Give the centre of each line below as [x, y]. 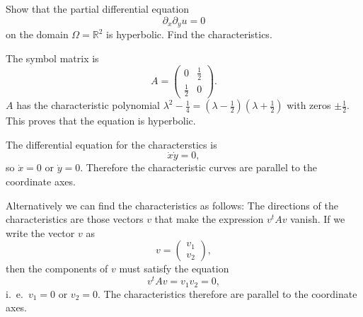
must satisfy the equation [174, 269]
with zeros [309, 105]
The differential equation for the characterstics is [111, 144]
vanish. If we [318, 219]
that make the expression [209, 219]
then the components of [57, 269]
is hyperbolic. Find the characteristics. [189, 34]
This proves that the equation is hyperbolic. [101, 121]
